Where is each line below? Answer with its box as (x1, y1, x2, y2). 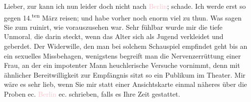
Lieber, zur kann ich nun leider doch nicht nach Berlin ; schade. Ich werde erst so (4, 1, 246, 11)
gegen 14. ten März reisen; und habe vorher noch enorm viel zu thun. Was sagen (4, 11, 242, 22)
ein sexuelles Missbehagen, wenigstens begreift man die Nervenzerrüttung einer (4, 50, 241, 61)
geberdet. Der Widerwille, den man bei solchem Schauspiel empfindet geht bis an (4, 41, 248, 51)
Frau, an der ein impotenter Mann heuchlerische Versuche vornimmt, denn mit (4, 60, 240, 70)
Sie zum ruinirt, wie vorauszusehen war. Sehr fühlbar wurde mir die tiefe (4, 21, 223, 32)
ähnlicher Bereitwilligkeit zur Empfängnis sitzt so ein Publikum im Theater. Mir (4, 69, 246, 80)
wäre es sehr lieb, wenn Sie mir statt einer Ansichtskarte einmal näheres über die (4, 79, 247, 89)
